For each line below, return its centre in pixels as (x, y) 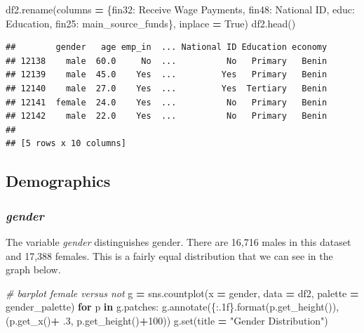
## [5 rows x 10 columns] (66, 144)
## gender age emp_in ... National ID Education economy (167, 47)
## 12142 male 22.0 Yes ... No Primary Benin (167, 116)
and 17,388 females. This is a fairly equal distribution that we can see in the (169, 255)
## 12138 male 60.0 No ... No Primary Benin (167, 61)
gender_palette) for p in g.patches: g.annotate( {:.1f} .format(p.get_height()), (173, 307)
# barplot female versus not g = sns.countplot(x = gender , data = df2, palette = (182, 293)
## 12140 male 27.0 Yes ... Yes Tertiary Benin (167, 88)
